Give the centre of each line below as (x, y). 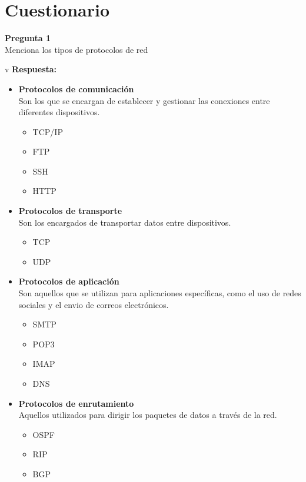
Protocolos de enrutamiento (76, 403)
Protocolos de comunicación (76, 88)
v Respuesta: (31, 69)
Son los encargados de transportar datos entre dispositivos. (125, 222)
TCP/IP (48, 131)
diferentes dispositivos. (59, 112)
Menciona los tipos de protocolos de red (76, 49)
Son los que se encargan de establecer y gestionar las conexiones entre (144, 100)
